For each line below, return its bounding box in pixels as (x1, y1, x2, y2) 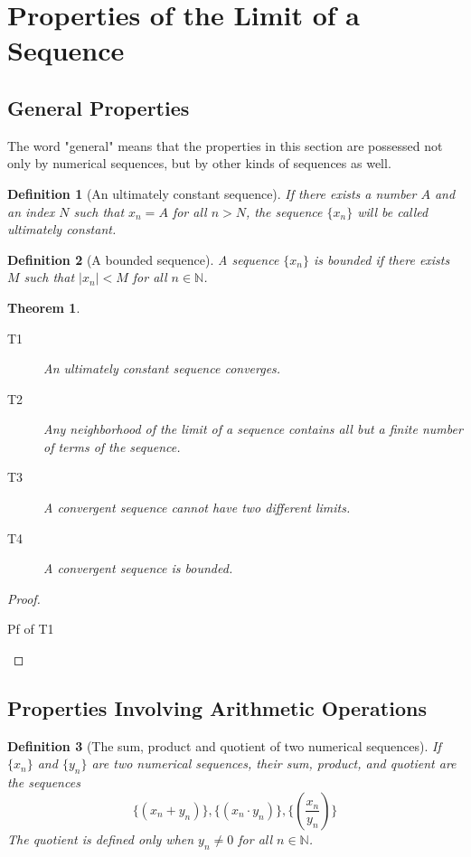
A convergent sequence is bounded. (43, 559, 233, 578)
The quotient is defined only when (7, 829, 194, 848)
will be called (357, 202, 429, 221)
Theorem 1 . (7, 297, 80, 316)
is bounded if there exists (314, 250, 450, 268)
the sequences (7, 773, 80, 792)
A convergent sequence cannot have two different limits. (43, 498, 351, 517)
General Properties (7, 93, 190, 121)
